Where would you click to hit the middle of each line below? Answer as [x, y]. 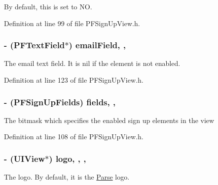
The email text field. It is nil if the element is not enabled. [92, 63]
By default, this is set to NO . [48, 6]
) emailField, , [97, 45]
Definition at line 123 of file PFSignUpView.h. [74, 80]
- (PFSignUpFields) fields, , [60, 102]
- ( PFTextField [35, 45]
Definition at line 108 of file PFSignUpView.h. [74, 137]
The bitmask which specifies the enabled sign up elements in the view [109, 120]
